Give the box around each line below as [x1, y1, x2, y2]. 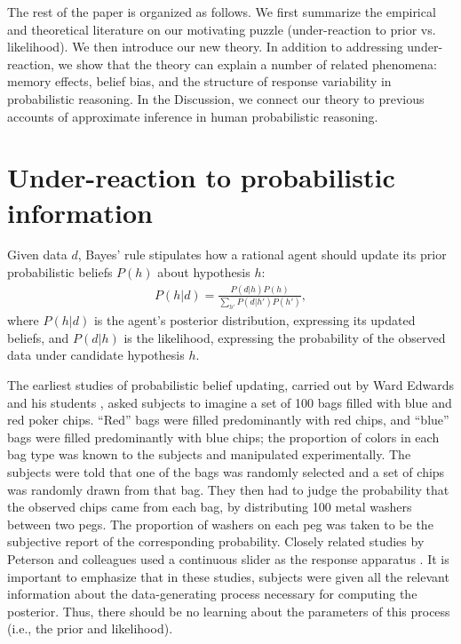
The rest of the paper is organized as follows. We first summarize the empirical [7, 3, 436, 20]
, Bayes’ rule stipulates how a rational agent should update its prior [77, 245, 447, 264]
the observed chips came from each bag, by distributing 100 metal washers [7, 497, 412, 516]
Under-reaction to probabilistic [7, 159, 395, 195]
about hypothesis [157, 263, 250, 282]
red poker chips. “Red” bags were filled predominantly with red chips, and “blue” [7, 410, 449, 429]
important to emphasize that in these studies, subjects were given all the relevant [7, 567, 449, 585]
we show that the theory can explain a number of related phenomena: [58, 54, 438, 73]
